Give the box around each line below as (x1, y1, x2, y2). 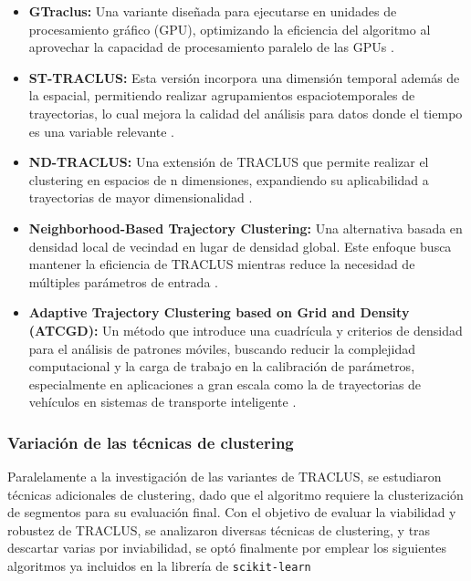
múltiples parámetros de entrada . (28, 272, 218, 291)
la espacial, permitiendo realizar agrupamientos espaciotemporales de (28, 86, 415, 105)
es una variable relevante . (28, 121, 175, 140)
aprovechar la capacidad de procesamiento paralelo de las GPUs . (28, 37, 394, 57)
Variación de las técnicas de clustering (7, 431, 294, 453)
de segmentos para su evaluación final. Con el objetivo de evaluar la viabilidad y (7, 503, 456, 522)
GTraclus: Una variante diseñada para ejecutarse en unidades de (28, 2, 397, 20)
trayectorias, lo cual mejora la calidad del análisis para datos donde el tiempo (28, 103, 463, 122)
